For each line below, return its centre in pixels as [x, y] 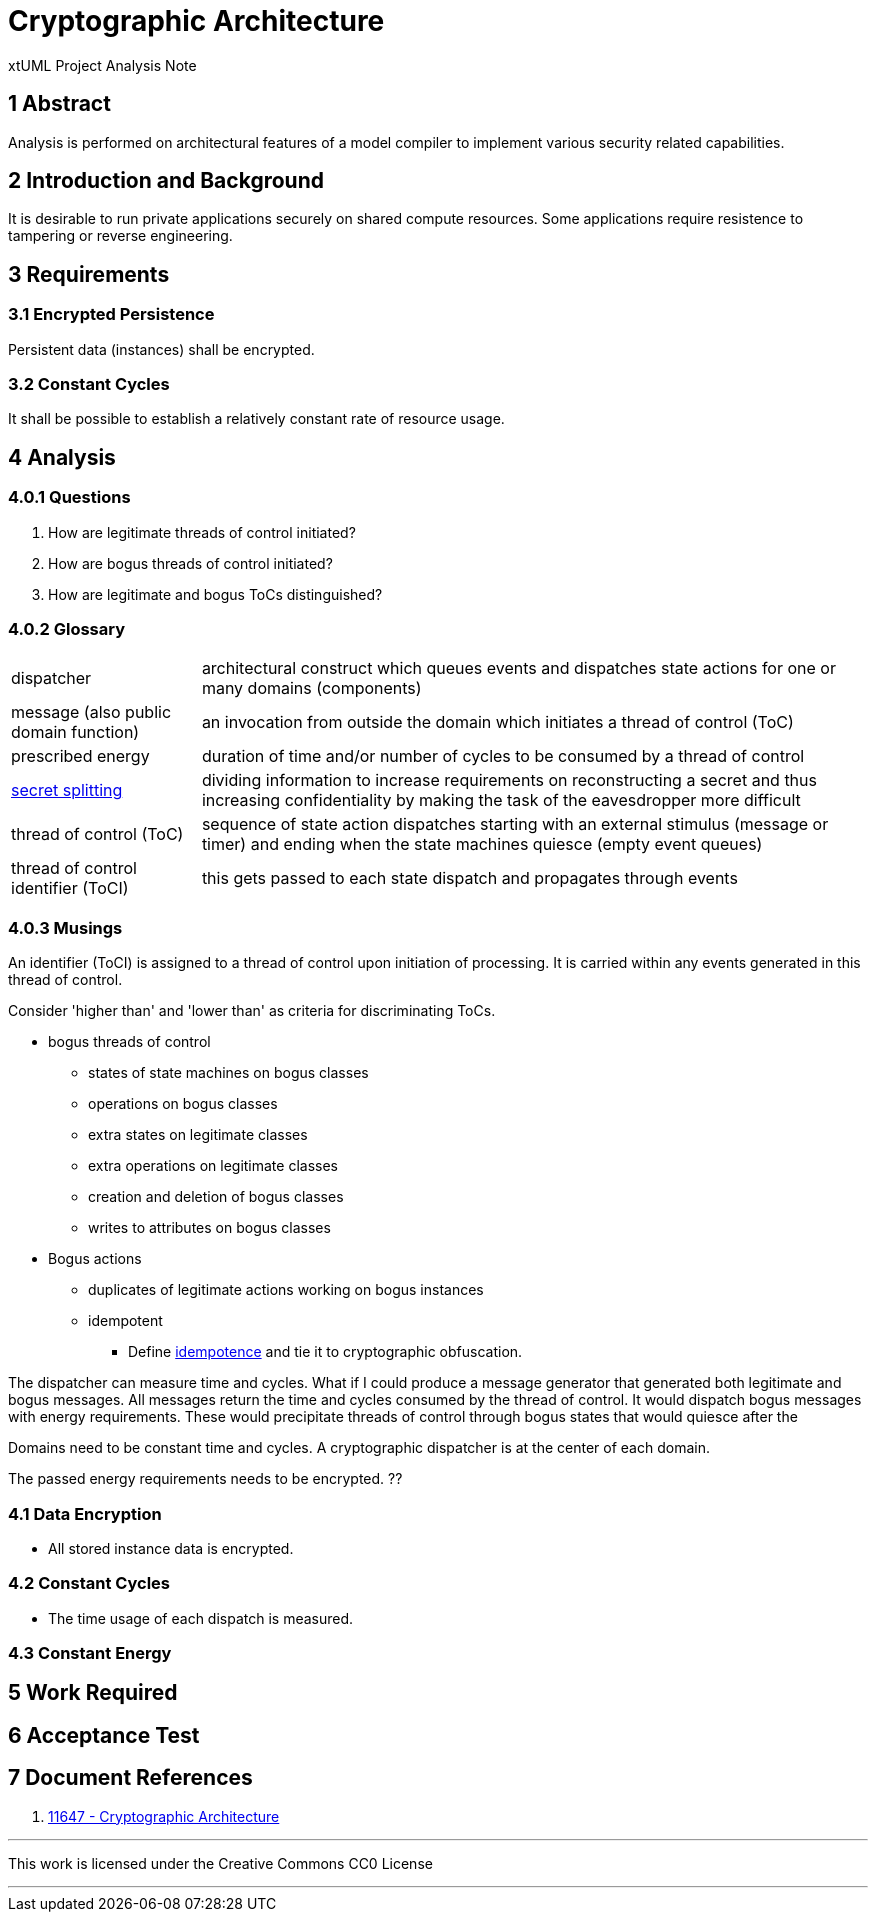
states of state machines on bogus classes [228, 1073]
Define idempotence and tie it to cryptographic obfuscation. [325, 1352]
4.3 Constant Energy [90, 1653]
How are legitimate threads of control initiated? [202, 532]
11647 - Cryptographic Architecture [164, 1816]
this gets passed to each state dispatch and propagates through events [469, 878]
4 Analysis [62, 457]
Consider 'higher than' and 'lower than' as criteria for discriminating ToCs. [252, 1011]
